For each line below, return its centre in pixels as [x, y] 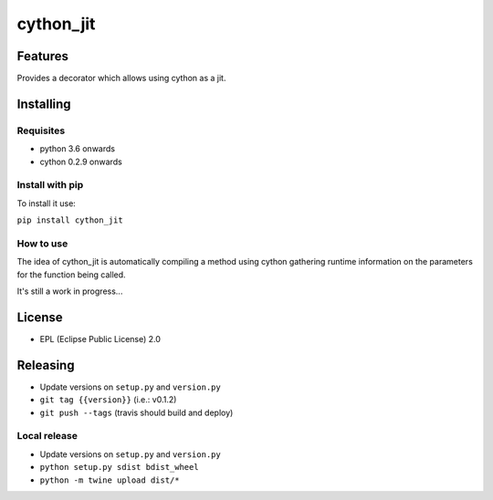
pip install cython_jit [70, 220]
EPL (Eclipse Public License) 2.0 [100, 339]
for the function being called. [72, 275]
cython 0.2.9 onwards [81, 161]
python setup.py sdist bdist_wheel [120, 467]
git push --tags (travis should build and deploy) [136, 412]
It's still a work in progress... [70, 291]
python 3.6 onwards [78, 149]
